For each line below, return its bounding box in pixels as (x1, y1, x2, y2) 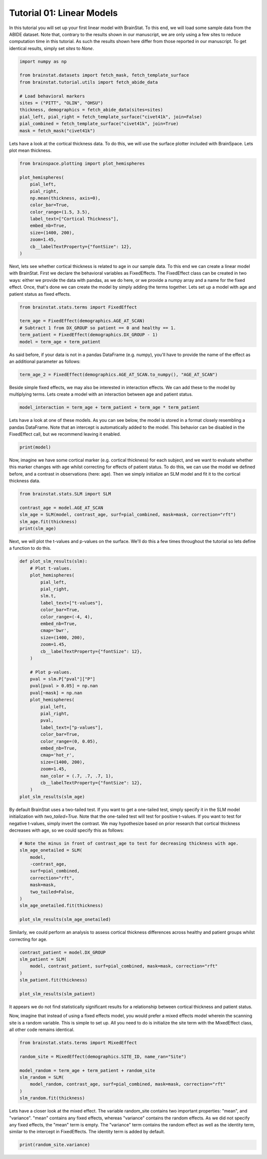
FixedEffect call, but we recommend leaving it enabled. (9, 431, 121, 437)
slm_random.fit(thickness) (19, 1095, 85, 1101)
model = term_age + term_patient (19, 339, 101, 345)
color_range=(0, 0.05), (40, 738, 98, 744)
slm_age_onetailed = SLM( (19, 847, 83, 853)
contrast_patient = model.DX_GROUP (19, 949, 106, 955)
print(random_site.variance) (19, 1142, 90, 1148)
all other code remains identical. (9, 1026, 75, 1033)
